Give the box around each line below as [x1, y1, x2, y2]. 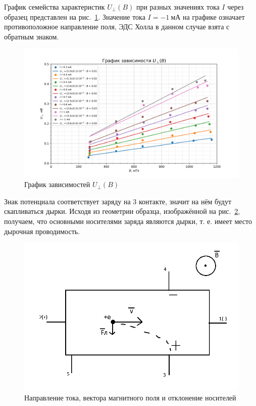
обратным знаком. [4, 31, 59, 41]
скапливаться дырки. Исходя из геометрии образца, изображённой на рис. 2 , [4, 206, 240, 216]
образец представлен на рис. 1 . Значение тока [4, 11, 145, 22]
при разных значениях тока [136, 2, 220, 12]
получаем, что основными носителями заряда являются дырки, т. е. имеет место [4, 215, 252, 226]
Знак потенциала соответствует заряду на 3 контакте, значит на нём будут [4, 196, 232, 206]
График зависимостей [24, 179, 90, 190]
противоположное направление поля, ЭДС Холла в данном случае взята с [4, 21, 230, 32]
